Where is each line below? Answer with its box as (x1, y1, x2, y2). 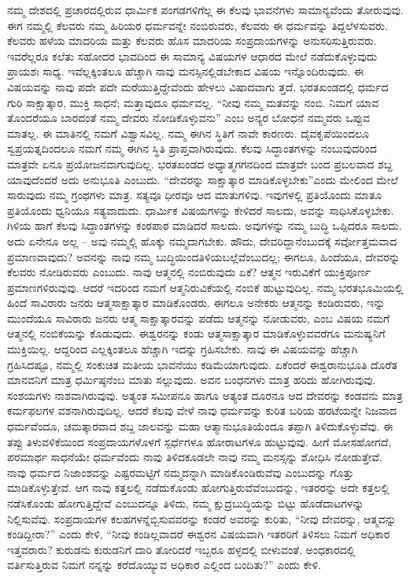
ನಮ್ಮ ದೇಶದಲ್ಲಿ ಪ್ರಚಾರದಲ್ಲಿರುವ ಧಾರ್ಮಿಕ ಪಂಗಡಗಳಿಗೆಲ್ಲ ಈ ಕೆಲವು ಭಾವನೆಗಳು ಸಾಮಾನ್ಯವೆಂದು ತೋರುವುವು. (7, 2, 404, 17)
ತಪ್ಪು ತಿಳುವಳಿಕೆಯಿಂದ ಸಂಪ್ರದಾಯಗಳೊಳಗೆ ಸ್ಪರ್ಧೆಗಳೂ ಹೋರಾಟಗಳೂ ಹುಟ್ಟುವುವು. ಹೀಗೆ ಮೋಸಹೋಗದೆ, (7, 433, 392, 449)
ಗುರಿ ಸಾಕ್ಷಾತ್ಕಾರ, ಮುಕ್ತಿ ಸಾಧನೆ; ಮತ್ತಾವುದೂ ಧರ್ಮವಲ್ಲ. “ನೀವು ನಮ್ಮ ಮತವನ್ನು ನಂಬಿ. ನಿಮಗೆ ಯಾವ (7, 94, 379, 110)
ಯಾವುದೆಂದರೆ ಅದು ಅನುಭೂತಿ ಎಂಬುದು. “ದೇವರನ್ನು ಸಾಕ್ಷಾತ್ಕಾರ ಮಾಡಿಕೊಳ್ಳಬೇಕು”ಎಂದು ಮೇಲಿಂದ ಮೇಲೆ (7, 171, 398, 187)
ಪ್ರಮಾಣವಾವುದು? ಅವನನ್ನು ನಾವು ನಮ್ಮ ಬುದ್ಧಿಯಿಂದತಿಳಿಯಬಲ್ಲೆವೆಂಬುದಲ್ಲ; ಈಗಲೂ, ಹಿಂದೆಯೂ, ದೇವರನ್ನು (7, 248, 401, 264)
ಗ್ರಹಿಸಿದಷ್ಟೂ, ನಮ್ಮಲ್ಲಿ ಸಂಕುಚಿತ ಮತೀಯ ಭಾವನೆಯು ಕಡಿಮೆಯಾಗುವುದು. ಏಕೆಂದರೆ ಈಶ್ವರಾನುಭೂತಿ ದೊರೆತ (7, 356, 397, 372)
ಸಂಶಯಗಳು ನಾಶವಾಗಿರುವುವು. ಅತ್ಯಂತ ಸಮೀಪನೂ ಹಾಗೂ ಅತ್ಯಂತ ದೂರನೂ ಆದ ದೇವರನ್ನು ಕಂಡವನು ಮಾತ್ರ (7, 386, 403, 403)
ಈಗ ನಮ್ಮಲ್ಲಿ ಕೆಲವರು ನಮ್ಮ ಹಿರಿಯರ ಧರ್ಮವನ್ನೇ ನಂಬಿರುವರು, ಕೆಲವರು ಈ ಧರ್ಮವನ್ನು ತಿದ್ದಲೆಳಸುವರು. (7, 17, 388, 33)
